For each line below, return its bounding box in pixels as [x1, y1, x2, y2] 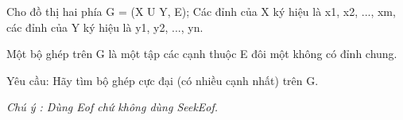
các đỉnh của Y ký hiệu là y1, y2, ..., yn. [6, 18, 203, 35]
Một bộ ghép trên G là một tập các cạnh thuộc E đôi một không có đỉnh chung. [6, 45, 397, 62]
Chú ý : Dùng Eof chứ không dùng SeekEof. [6, 99, 219, 115]
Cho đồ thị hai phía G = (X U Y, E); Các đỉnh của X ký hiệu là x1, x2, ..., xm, [6, 3, 396, 19]
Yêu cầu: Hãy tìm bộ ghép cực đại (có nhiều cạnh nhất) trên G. [6, 72, 319, 88]
